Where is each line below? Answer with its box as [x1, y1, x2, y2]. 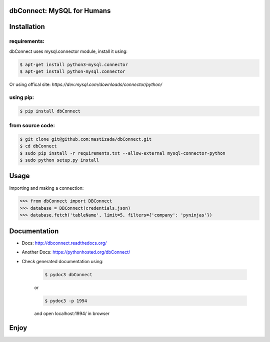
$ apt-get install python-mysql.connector [19, 69, 125, 74]
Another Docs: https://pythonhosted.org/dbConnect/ [21, 249, 130, 255]
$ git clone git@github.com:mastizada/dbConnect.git [19, 136, 152, 142]
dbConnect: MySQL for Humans [9, 6, 111, 15]
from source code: [9, 122, 55, 129]
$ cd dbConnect [19, 143, 57, 149]
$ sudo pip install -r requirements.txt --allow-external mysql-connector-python [19, 150, 226, 156]
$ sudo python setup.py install [19, 157, 99, 163]
